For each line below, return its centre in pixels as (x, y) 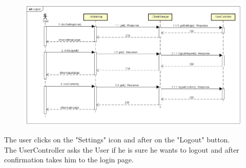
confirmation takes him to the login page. (69, 160)
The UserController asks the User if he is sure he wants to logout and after (122, 149)
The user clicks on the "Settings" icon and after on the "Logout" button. (117, 140)
